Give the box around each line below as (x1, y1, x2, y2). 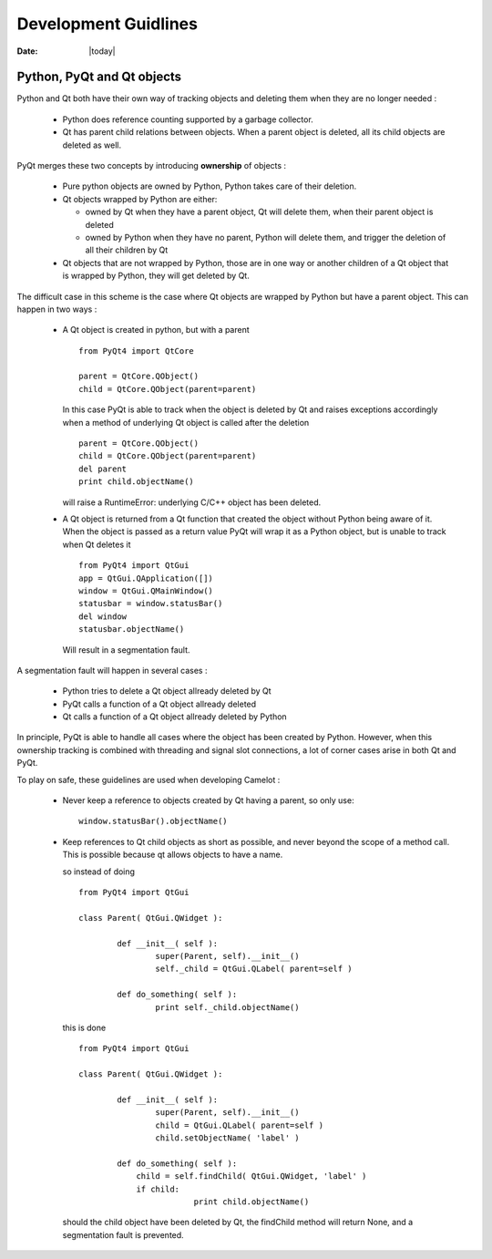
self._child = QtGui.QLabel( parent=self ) (155, 964, 353, 975)
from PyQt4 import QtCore (78, 346, 195, 356)
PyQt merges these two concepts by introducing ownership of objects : (16, 160, 287, 171)
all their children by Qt (85, 244, 169, 255)
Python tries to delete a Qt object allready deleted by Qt (62, 686, 272, 697)
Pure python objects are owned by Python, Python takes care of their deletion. (62, 181, 357, 191)
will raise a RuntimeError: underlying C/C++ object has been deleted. (62, 497, 322, 508)
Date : (16, 46, 38, 57)
